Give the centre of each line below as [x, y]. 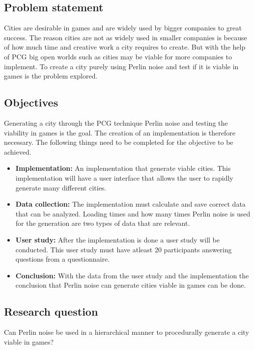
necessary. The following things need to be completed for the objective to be [119, 142]
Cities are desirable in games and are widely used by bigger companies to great [123, 28]
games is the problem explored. [51, 76]
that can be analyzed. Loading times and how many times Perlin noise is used [133, 213]
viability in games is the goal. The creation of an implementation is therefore [120, 132]
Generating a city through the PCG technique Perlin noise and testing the [116, 122]
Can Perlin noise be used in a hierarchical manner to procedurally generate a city [127, 332]
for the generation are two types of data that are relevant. [103, 223]
